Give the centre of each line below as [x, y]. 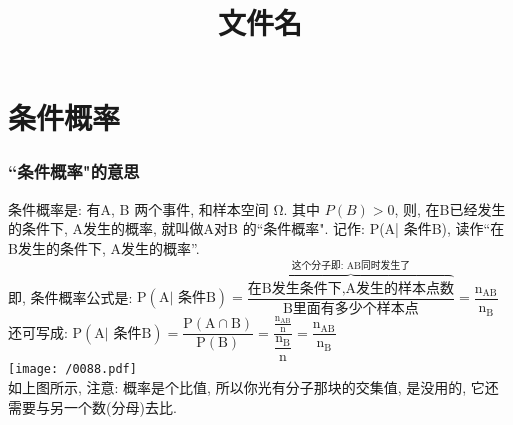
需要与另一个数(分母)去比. [92, 406]
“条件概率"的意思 [74, 171]
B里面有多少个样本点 [350, 308]
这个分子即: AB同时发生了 [350, 266]
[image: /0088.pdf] [72, 369]
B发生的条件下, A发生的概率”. [104, 247]
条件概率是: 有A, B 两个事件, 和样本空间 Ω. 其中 [164, 208]
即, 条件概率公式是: [70, 296]
